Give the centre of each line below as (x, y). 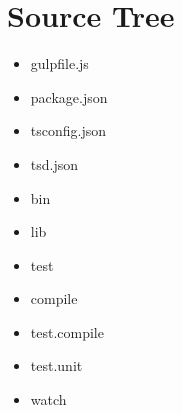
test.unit (56, 365)
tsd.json (54, 163)
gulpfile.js (59, 63)
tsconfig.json (68, 130)
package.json (69, 96)
